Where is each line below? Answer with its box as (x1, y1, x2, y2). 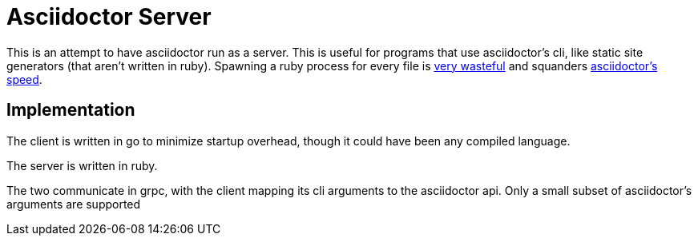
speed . (6, 72, 42, 86)
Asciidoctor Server (6, 3, 212, 30)
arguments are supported (6, 196, 141, 211)
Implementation (6, 100, 135, 121)
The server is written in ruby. (6, 158, 158, 173)
